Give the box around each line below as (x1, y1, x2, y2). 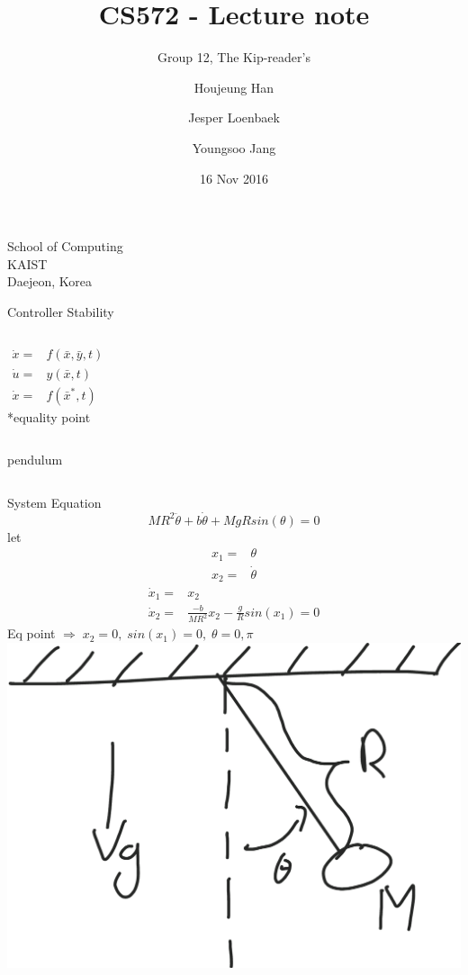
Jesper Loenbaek (188, 108, 280, 127)
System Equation (7, 492, 102, 511)
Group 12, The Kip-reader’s (157, 48, 310, 67)
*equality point (7, 407, 91, 426)
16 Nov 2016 (200, 168, 268, 187)
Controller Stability (7, 302, 114, 320)
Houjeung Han (193, 77, 274, 96)
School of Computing (7, 237, 123, 256)
